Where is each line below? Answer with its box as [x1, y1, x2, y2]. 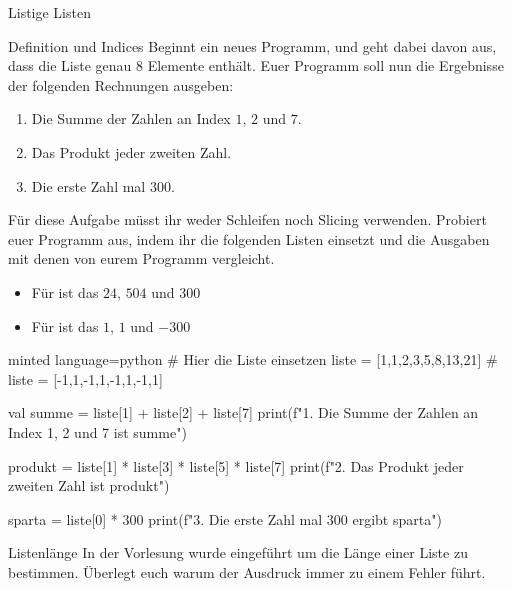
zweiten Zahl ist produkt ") [8, 475, 170, 496]
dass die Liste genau [8, 55, 132, 76]
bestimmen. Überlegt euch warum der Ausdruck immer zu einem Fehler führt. [8, 561, 486, 582]
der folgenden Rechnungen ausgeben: [8, 74, 234, 95]
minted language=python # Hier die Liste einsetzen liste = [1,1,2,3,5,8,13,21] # [8, 349, 498, 370]
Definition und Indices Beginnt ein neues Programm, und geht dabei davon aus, [8, 35, 497, 56]
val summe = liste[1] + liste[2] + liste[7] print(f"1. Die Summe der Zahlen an [8, 402, 479, 423]
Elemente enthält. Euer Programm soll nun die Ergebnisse [147, 55, 504, 76]
